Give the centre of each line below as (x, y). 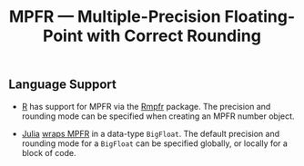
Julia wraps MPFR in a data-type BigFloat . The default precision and (151, 133)
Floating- (260, 17)
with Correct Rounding (174, 36)
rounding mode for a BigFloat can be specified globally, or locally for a (155, 143)
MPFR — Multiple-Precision (115, 17)
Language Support (63, 85)
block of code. (49, 152)
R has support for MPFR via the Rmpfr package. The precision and (146, 106)
